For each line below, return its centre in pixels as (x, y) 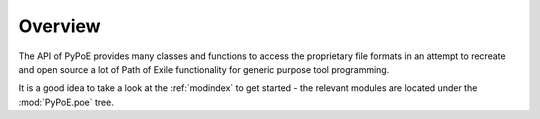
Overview (59, 26)
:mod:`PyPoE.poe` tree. (66, 102)
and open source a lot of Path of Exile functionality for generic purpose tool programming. (204, 69)
